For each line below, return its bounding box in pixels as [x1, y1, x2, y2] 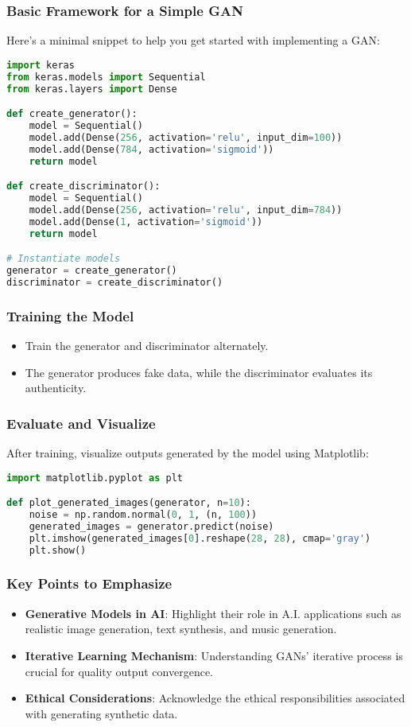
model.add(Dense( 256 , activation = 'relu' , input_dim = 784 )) [29, 204, 343, 216]
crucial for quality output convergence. [25, 663, 213, 679]
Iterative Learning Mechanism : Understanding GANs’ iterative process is [25, 647, 403, 663]
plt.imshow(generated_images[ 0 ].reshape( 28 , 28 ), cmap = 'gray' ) [29, 532, 371, 544]
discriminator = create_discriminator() [6, 276, 223, 288]
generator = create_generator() [6, 265, 177, 277]
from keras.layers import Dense [6, 83, 177, 95]
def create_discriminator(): [6, 181, 161, 192]
